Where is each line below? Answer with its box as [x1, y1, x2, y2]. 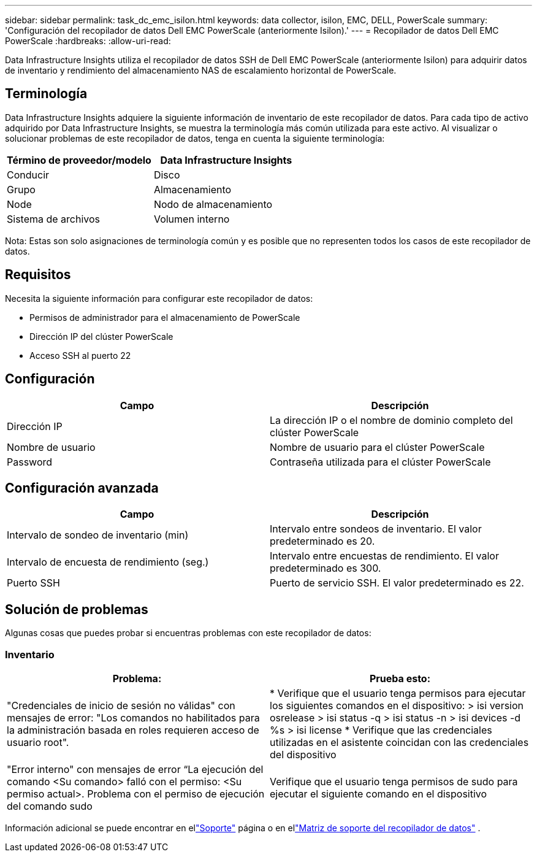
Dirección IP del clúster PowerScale [29, 331, 173, 342]
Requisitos [5, 267, 71, 283]
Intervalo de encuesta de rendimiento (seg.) [7, 556, 209, 569]
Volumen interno [153, 212, 230, 225]
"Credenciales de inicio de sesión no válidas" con [7, 699, 235, 712]
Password [7, 455, 53, 468]
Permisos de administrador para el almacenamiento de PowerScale [29, 312, 300, 323]
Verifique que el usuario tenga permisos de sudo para [270, 775, 518, 788]
